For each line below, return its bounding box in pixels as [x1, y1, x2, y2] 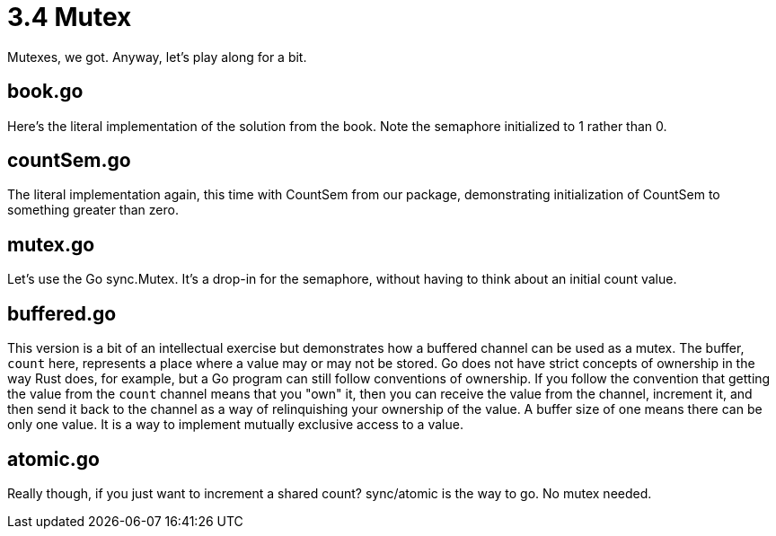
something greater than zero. [7, 202, 179, 218]
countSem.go [7, 149, 131, 172]
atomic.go [7, 447, 100, 470]
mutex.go [7, 233, 95, 256]
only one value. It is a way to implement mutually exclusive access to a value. [7, 417, 463, 433]
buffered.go [7, 302, 117, 325]
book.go [7, 80, 84, 103]
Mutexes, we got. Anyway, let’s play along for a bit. [7, 48, 307, 65]
